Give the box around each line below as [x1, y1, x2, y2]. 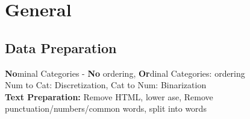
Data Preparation [5, 38, 117, 57]
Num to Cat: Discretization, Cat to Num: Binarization [5, 79, 207, 91]
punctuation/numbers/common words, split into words [5, 102, 207, 115]
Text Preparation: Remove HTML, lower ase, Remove [5, 90, 213, 103]
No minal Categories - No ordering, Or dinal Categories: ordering [5, 66, 245, 79]
